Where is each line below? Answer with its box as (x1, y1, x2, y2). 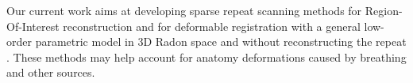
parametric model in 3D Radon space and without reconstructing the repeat (35, 33, 407, 50)
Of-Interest (6, 17, 60, 34)
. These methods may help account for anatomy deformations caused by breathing (6, 48, 407, 65)
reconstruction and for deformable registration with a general (63, 17, 361, 34)
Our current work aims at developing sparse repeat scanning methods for (6, 2, 362, 18)
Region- (365, 2, 403, 18)
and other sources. (6, 64, 95, 81)
